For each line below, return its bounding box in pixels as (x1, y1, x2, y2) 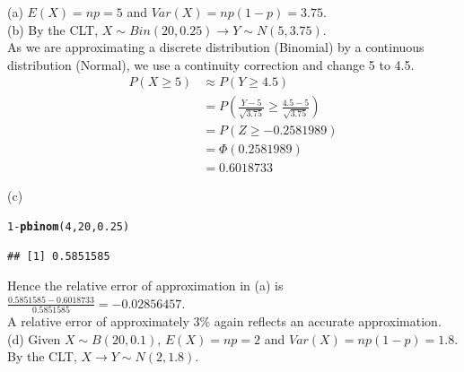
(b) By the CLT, (7, 20, 99, 39)
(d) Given (7, 329, 61, 348)
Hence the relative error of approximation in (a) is (7, 276, 284, 295)
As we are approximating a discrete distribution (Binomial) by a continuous (7, 38, 425, 56)
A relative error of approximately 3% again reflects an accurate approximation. (7, 312, 442, 331)
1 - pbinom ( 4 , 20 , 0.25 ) (7, 221, 130, 234)
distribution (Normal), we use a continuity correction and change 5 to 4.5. (7, 55, 415, 74)
